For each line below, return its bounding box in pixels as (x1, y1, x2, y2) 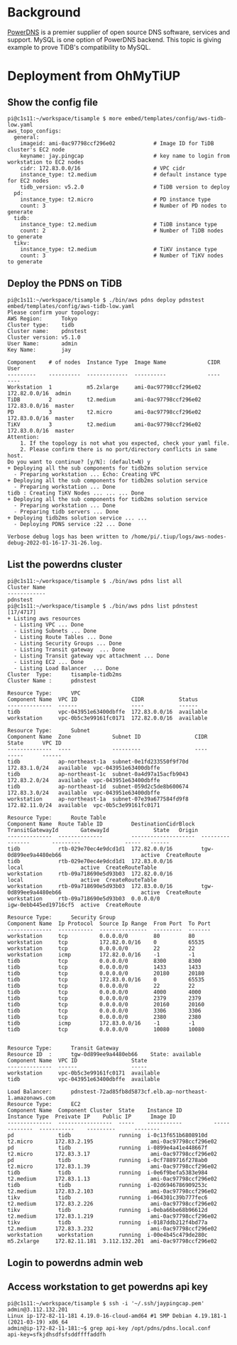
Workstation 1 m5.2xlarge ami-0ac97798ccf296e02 (7, 384, 202, 391)
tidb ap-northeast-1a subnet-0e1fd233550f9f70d (7, 758, 189, 765)
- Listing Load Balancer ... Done (13, 665, 119, 672)
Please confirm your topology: (7, 309, 100, 316)
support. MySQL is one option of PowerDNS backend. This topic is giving (7, 35, 221, 43)
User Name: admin (7, 339, 78, 347)
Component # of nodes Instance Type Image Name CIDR (7, 359, 221, 366)
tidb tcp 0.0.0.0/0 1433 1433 (7, 964, 202, 971)
